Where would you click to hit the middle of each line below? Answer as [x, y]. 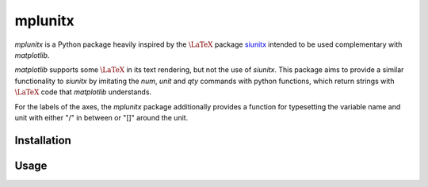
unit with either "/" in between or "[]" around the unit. [101, 117]
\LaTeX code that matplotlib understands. [83, 92]
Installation [43, 140]
